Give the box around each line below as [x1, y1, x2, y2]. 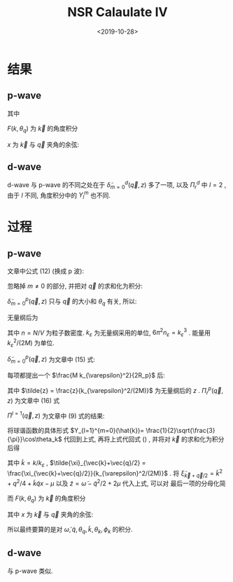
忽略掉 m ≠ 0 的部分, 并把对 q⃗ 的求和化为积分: [7, 282, 143, 291]
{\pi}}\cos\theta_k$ [7, 435, 62, 443]
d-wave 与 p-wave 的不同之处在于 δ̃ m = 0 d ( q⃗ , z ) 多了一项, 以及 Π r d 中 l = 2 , [7, 179, 227, 190]
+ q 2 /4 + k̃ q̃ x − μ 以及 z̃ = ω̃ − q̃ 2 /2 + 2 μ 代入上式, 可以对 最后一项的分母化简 [7, 478, 226, 487]
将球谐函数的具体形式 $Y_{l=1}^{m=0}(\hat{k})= [7, 427, 145, 435]
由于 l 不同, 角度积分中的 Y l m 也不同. [7, 190, 111, 201]
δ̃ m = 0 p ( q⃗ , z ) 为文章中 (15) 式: [7, 354, 96, 365]
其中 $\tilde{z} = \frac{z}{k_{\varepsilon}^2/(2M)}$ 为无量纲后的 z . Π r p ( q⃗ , [7, 385, 224, 396]
